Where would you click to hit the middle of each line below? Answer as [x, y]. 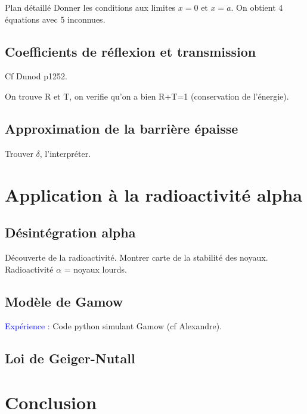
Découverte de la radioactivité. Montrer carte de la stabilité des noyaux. [137, 257]
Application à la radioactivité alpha [153, 194]
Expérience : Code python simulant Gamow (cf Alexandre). [114, 326]
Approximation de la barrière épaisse [122, 128]
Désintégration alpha [70, 232]
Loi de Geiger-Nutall [70, 358]
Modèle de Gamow [64, 301]
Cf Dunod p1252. [36, 76]
